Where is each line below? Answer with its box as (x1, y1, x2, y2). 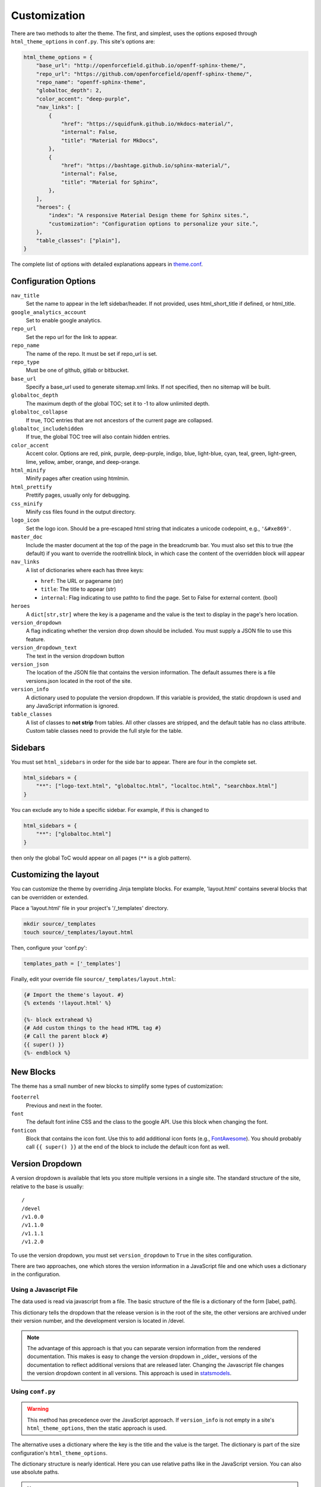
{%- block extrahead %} (23, 1016, 93, 1023)
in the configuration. (11, 1270, 61, 1278)
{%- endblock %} (23, 1050, 71, 1056)
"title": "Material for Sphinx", (61, 178, 159, 186)
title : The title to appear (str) (40, 586, 117, 593)
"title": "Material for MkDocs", (61, 137, 159, 144)
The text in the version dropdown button (26, 652, 125, 660)
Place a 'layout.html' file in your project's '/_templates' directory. (11, 905, 169, 912)
